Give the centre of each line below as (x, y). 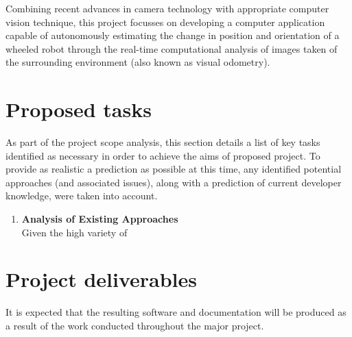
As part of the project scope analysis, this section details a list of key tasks (163, 142)
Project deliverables (101, 279)
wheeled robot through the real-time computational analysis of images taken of (172, 48)
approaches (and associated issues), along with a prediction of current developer (174, 182)
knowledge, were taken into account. (82, 196)
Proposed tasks (79, 109)
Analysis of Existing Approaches (100, 219)
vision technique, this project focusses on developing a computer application (165, 22)
